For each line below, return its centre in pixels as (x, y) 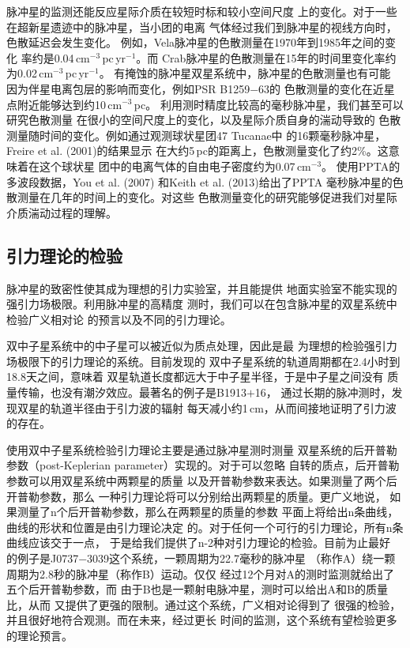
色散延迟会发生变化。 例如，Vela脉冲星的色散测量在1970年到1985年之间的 (196, 42)
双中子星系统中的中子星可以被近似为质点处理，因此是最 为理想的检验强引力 (202, 346)
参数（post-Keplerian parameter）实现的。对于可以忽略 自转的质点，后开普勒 (203, 465)
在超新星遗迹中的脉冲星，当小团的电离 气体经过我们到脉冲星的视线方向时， (202, 26)
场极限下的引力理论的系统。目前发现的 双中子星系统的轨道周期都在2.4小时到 (203, 361)
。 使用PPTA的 (361, 166)
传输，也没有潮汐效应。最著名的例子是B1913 (132, 392)
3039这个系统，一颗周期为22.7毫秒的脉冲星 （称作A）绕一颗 (241, 558)
